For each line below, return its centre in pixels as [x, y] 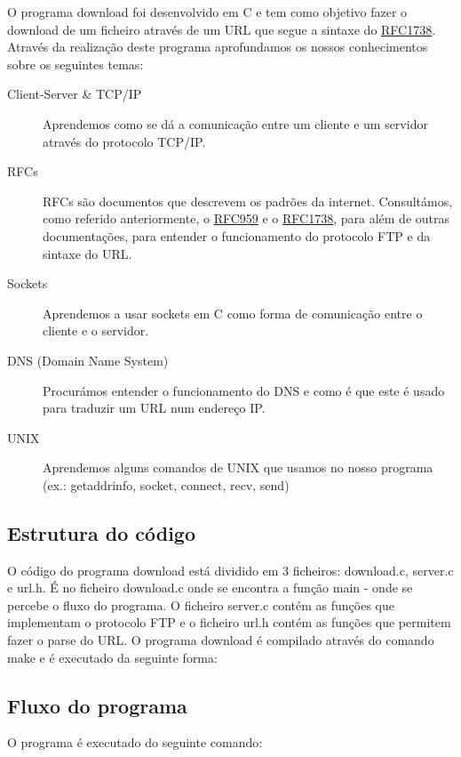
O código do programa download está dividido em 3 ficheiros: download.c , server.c [230, 570]
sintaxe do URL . [87, 253]
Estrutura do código [101, 532]
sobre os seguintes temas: [76, 64]
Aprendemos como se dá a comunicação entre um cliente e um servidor [235, 123]
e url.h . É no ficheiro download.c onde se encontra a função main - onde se [210, 588]
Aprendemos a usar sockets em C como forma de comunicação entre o [233, 313]
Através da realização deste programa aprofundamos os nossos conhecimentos [218, 47]
